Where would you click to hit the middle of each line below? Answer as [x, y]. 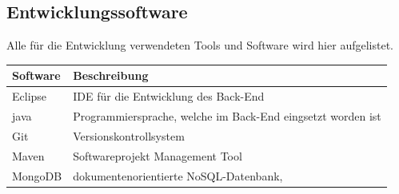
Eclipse [30, 96]
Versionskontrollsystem [129, 135]
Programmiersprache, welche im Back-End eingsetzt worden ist [227, 115]
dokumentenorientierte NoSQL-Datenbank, [178, 175]
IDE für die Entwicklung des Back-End [169, 96]
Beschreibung [111, 75]
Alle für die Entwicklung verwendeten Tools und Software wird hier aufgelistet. [200, 45]
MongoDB [37, 175]
